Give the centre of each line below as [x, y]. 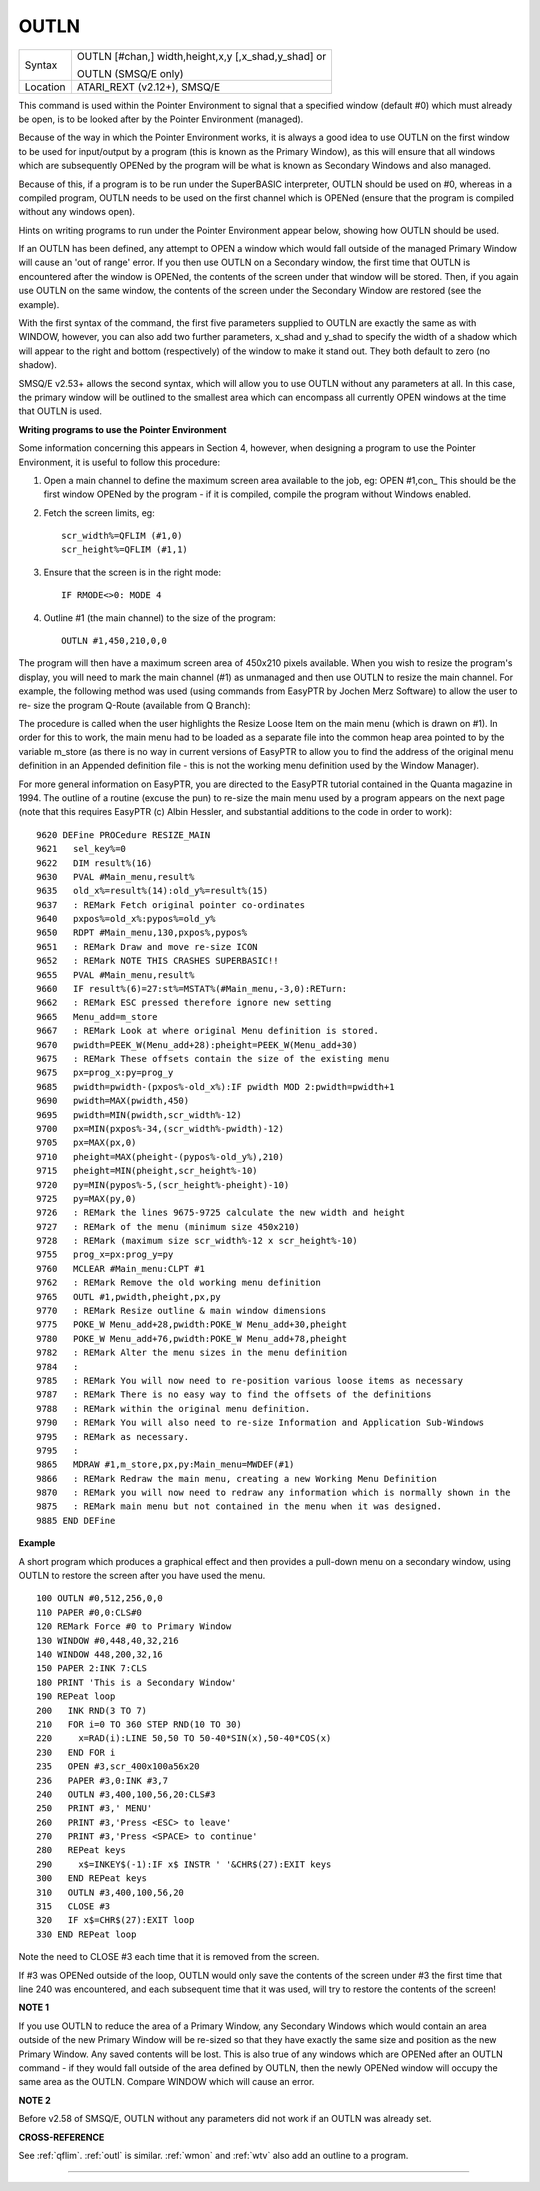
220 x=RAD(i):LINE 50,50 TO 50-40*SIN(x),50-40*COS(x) [184, 1738]
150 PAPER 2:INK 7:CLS [92, 1668]
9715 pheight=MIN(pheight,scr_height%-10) [147, 1171]
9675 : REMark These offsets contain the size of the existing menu [213, 1058]
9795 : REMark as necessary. [113, 1436]
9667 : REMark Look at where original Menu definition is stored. [207, 1031]
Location [45, 87]
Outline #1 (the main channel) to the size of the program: [159, 617]
